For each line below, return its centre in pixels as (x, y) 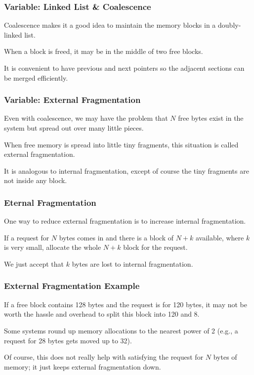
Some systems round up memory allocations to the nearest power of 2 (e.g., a (121, 330)
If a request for (27, 237)
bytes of (225, 357)
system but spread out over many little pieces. (74, 128)
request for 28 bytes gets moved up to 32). (68, 340)
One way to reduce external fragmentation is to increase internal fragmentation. (125, 221)
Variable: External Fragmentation (72, 100)
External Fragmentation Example (72, 286)
